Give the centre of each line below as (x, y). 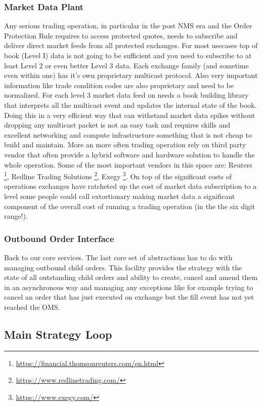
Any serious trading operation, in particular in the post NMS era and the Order (128, 26)
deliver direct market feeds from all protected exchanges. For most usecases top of (131, 45)
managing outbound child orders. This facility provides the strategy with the (123, 267)
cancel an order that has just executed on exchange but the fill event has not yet (129, 297)
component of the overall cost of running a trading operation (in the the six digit (130, 206)
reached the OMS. (32, 307)
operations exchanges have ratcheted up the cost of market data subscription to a (130, 186)
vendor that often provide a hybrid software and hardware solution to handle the (129, 154)
